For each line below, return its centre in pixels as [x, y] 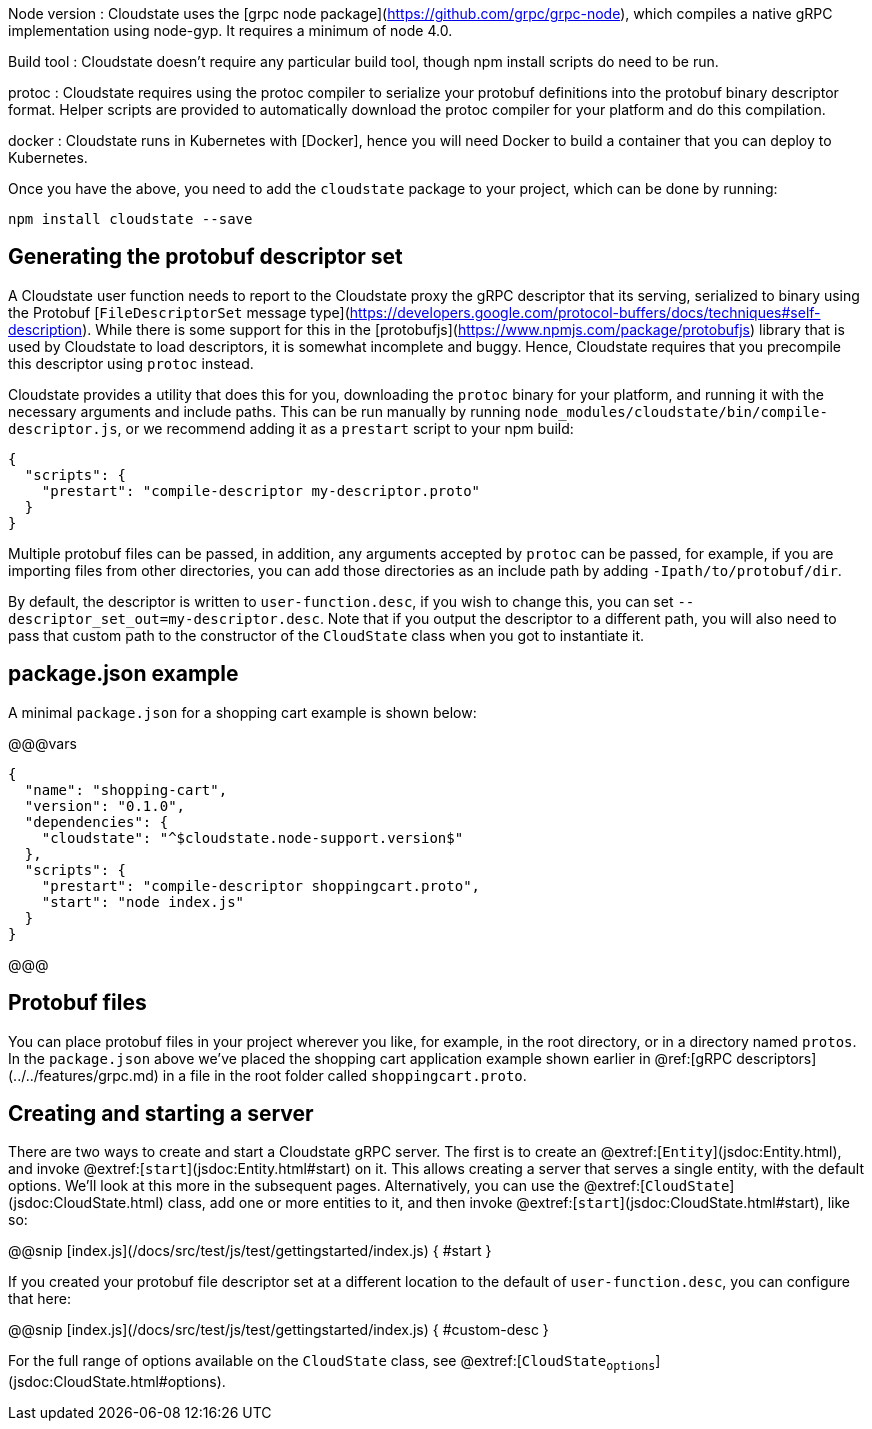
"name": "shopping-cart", [126, 789]
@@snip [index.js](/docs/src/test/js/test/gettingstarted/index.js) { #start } [250, 1251]
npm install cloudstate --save [130, 219]
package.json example [123, 674]
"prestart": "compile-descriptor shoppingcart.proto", [261, 885]
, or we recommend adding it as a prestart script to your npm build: [345, 428]
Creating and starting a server [161, 1113]
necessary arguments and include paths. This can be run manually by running [264, 411]
